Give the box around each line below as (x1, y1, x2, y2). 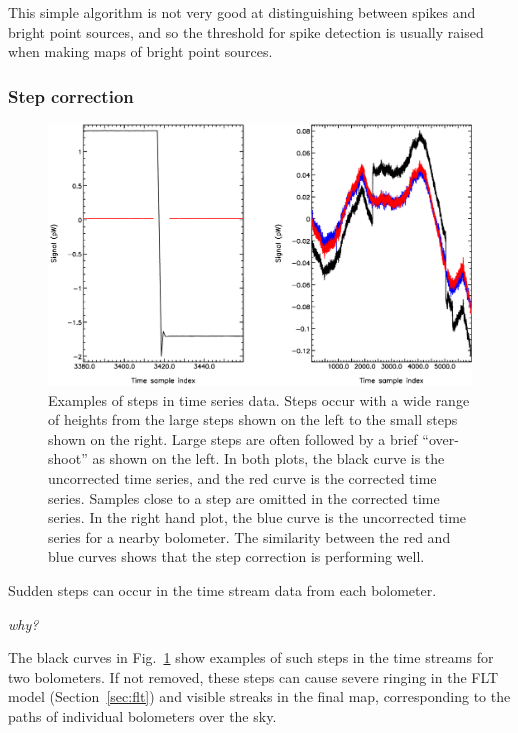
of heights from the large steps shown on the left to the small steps (48, 409, 458, 430)
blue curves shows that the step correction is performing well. (48, 546, 425, 567)
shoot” (48, 448, 88, 469)
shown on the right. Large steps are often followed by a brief (48, 428, 418, 449)
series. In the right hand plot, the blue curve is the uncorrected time (48, 507, 467, 528)
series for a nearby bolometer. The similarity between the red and (48, 526, 451, 547)
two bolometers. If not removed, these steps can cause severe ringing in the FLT (8, 666, 499, 687)
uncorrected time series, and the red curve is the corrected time (48, 468, 437, 489)
